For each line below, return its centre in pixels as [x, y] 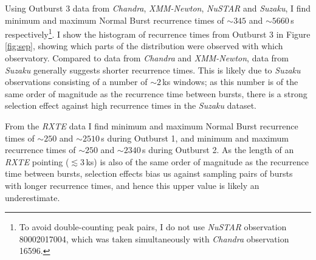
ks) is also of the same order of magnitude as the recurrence [197, 161]
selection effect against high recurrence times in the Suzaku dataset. [131, 105]
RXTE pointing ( [37, 161]
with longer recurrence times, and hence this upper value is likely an [132, 185]
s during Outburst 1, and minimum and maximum [195, 138]
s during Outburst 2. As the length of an [218, 150]
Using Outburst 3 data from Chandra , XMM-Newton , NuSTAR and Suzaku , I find [158, 8]
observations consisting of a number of [76, 82]
